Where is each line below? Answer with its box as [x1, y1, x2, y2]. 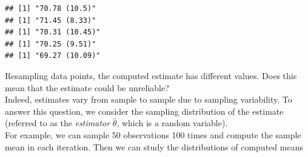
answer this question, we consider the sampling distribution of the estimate [5, 104, 284, 117]
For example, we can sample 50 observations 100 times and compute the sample [5, 128, 301, 141]
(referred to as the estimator [5, 117, 110, 129]
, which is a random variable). [116, 117, 228, 129]
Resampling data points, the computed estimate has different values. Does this [5, 69, 297, 82]
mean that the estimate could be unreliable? [5, 81, 169, 94]
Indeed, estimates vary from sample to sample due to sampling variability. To [5, 93, 292, 106]
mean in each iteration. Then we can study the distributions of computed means [5, 140, 303, 153]
